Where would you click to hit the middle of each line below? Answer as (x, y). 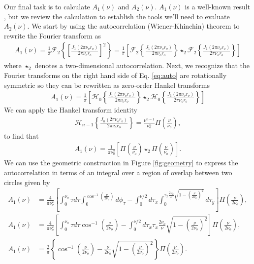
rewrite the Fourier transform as (52, 35)
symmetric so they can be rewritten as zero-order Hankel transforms (107, 85)
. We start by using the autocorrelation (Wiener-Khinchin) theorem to (133, 26)
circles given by (27, 182)
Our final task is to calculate (47, 6)
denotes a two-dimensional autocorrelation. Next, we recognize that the (142, 65)
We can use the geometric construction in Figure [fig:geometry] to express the (121, 163)
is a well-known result (218, 6)
